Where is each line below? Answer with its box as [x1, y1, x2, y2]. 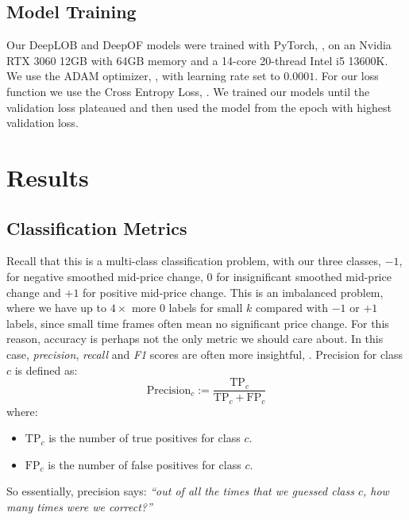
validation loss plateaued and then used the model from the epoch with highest [6, 98, 392, 115]
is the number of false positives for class [48, 456, 241, 472]
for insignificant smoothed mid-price [216, 268, 392, 284]
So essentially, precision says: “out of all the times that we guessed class [6, 483, 354, 499]
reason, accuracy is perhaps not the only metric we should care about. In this [6, 330, 384, 347]
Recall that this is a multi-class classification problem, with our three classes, [6, 252, 381, 269]
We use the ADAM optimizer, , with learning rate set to [6, 67, 280, 84]
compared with [255, 299, 329, 316]
